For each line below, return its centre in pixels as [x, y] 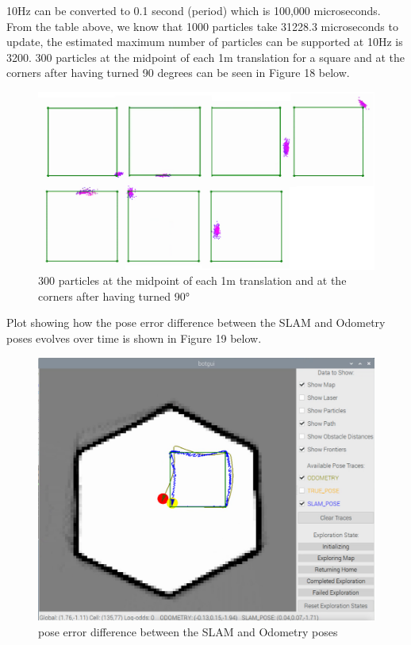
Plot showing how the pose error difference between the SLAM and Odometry [196, 322]
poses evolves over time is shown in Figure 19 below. [134, 338]
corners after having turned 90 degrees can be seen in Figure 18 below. [178, 73]
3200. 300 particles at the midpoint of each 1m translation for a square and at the [206, 57]
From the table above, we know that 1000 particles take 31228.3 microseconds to [202, 26]
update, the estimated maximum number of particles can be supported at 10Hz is [205, 42]
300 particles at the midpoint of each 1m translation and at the [192, 280]
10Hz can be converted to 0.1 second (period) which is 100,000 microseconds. [194, 10]
